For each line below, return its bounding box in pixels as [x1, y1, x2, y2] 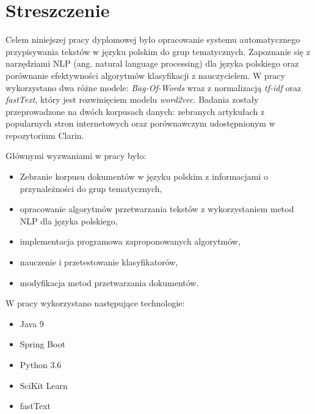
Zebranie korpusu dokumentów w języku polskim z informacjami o [20, 170, 269, 183]
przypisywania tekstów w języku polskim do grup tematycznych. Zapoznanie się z [5, 45, 310, 57]
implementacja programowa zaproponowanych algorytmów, [20, 235, 241, 248]
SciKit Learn [20, 379, 68, 391]
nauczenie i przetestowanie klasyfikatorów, [20, 256, 178, 268]
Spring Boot [20, 338, 65, 350]
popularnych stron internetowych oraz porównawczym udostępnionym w [5, 117, 275, 130]
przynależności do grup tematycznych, [20, 182, 162, 194]
